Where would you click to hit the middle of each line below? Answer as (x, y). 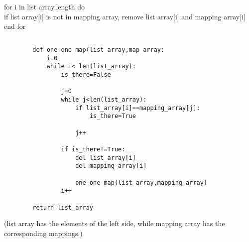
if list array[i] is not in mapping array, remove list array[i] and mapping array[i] (125, 16)
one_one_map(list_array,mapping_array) (141, 182)
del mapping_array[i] (111, 166)
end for (15, 26)
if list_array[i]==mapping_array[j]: (138, 108)
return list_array (63, 207)
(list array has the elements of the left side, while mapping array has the (115, 223)
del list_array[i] (106, 158)
